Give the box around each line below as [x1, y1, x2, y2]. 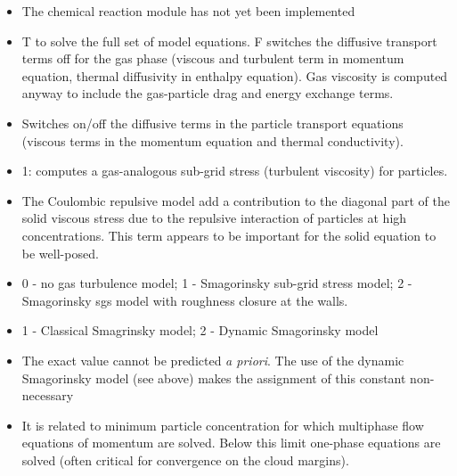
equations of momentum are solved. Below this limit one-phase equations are [21, 433, 441, 452]
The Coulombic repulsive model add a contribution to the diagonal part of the [21, 191, 450, 209]
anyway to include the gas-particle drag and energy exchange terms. [21, 84, 394, 103]
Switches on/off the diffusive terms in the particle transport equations [21, 113, 404, 132]
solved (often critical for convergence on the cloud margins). [21, 450, 349, 469]
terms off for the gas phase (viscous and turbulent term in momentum [21, 49, 404, 68]
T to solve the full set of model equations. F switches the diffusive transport [21, 31, 437, 50]
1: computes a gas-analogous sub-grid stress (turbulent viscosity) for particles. [21, 161, 448, 180]
